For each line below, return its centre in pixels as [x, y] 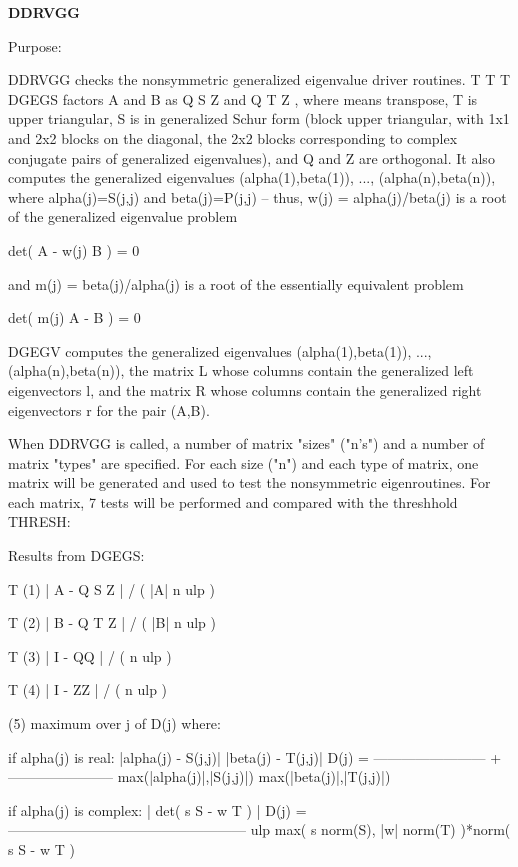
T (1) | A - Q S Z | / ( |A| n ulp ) [111, 588]
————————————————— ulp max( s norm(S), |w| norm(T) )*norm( [259, 829]
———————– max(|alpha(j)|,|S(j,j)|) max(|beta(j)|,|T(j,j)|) [199, 776]
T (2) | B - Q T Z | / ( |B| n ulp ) [112, 622]
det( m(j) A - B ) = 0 [74, 317]
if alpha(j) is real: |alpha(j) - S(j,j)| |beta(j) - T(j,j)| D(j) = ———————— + [255, 756]
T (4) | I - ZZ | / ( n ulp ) [88, 689]
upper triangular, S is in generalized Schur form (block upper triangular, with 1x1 [259, 118]
